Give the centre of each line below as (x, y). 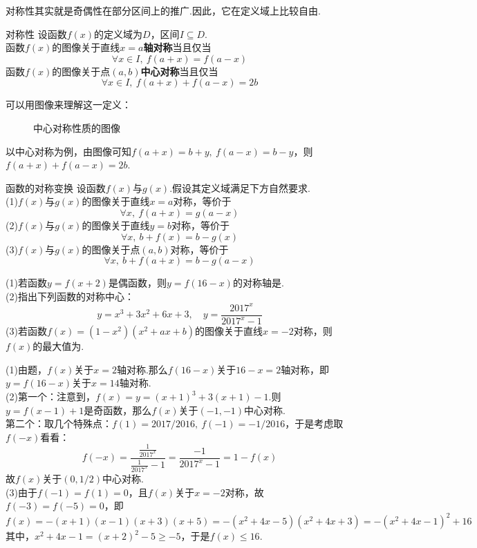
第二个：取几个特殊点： (59, 423)
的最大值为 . (58, 346)
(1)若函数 (26, 283)
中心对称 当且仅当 (179, 71)
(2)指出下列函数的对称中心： (70, 296)
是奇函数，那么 (118, 410)
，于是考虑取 (314, 423)
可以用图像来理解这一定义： (68, 105)
